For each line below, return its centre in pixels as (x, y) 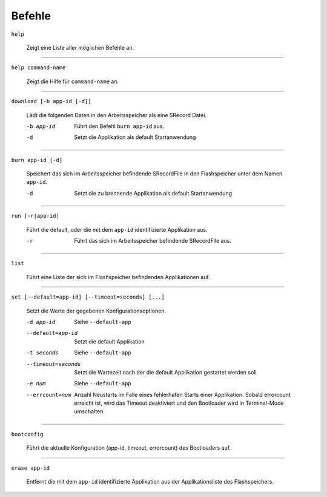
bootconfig (27, 434)
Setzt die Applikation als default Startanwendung (135, 137)
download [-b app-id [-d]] (51, 101)
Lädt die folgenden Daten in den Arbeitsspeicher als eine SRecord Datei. (117, 115)
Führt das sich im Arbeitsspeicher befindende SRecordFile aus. (153, 241)
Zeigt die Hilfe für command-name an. (73, 81)
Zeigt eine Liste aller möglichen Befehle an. (80, 47)
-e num (36, 384)
